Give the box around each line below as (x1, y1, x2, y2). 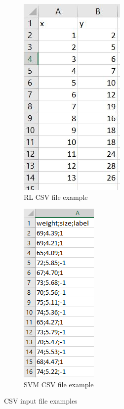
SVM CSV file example (24, 379, 94, 389)
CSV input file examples (4, 396, 78, 406)
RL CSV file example (24, 191, 88, 202)
